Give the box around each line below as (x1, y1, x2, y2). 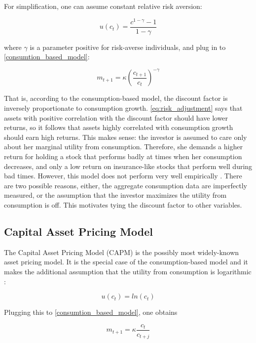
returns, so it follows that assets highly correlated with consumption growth (4, 122, 233, 132)
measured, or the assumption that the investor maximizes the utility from (4, 190, 227, 200)
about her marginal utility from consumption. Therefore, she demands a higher (4, 141, 243, 152)
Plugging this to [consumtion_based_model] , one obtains (4, 307, 178, 317)
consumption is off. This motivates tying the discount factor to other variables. (4, 199, 242, 210)
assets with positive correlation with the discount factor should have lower (4, 112, 228, 123)
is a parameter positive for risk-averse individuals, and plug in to (30, 42, 226, 52)
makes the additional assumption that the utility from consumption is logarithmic (4, 266, 252, 276)
